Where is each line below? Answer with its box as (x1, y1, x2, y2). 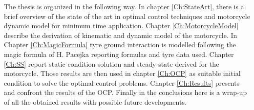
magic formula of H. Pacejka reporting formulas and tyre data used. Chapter (4, 49, 234, 59)
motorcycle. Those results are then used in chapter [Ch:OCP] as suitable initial (4, 68, 241, 78)
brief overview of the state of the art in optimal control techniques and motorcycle (4, 11, 250, 21)
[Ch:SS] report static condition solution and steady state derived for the (4, 58, 219, 69)
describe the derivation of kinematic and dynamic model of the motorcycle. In (4, 30, 237, 40)
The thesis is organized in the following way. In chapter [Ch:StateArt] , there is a (4, 1, 244, 11)
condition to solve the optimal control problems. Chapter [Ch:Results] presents (4, 77, 240, 88)
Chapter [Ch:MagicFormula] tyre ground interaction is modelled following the (4, 39, 236, 50)
